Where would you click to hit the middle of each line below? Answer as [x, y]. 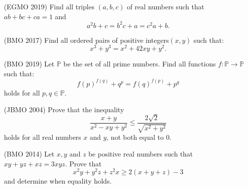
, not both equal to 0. [139, 137]
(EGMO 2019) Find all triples [49, 6]
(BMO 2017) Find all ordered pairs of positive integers [87, 40]
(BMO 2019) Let [29, 64]
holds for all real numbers [43, 137]
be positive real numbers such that [141, 154]
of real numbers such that [166, 6]
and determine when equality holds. [58, 181]
